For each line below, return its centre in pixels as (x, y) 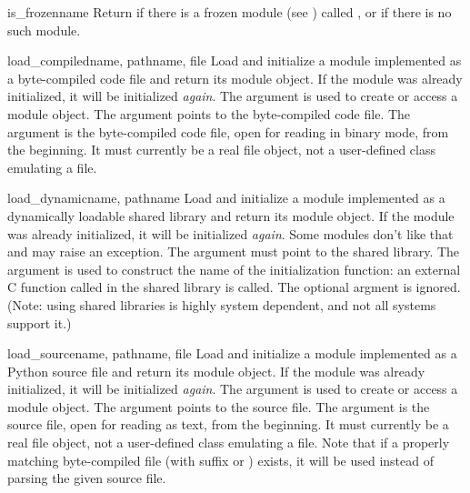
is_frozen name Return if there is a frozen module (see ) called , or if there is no (230, 12)
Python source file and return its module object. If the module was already (216, 371)
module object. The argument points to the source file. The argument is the (219, 406)
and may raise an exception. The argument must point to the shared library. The (234, 252)
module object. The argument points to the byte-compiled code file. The (209, 113)
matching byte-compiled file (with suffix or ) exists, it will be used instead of (221, 460)
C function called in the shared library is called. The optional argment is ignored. (234, 287)
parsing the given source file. (87, 478)
